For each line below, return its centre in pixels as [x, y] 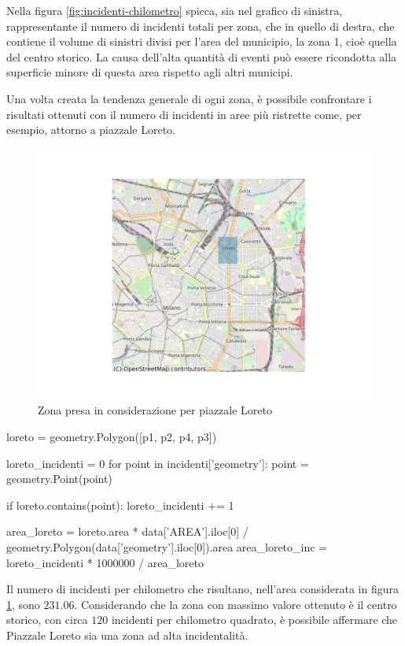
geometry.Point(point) [59, 479]
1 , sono [23, 604]
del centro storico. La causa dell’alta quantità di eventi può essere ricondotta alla [202, 56]
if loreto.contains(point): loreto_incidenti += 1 [120, 505]
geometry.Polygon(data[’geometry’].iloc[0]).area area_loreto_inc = [167, 546]
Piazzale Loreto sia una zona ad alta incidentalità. [127, 635]
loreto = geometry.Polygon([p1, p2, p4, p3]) [112, 436]
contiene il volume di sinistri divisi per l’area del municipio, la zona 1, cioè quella [202, 41]
